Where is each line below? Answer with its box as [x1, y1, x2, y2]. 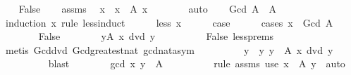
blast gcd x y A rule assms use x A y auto [48, 56, 345, 71]
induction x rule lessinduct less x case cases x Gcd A [5, 15, 333, 29]
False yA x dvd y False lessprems [38, 29, 273, 43]
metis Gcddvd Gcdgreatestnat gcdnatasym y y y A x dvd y [5, 42, 333, 57]
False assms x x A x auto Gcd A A [18, 1, 277, 15]
